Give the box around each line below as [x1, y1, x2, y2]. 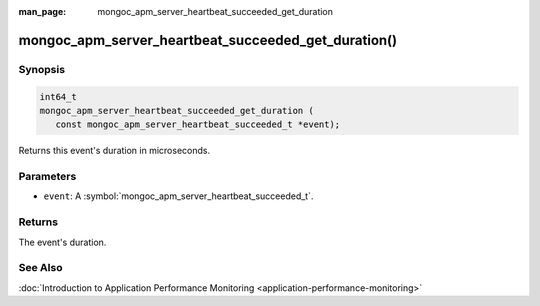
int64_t [39, 91, 77, 102]
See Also [18, 261, 63, 275]
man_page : [18, 6, 67, 17]
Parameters [18, 170, 77, 184]
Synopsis [18, 62, 65, 76]
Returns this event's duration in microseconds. [18, 145, 210, 157]
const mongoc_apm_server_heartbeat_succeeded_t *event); [55, 119, 341, 130]
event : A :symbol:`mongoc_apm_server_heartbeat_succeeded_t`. [43, 190, 314, 202]
